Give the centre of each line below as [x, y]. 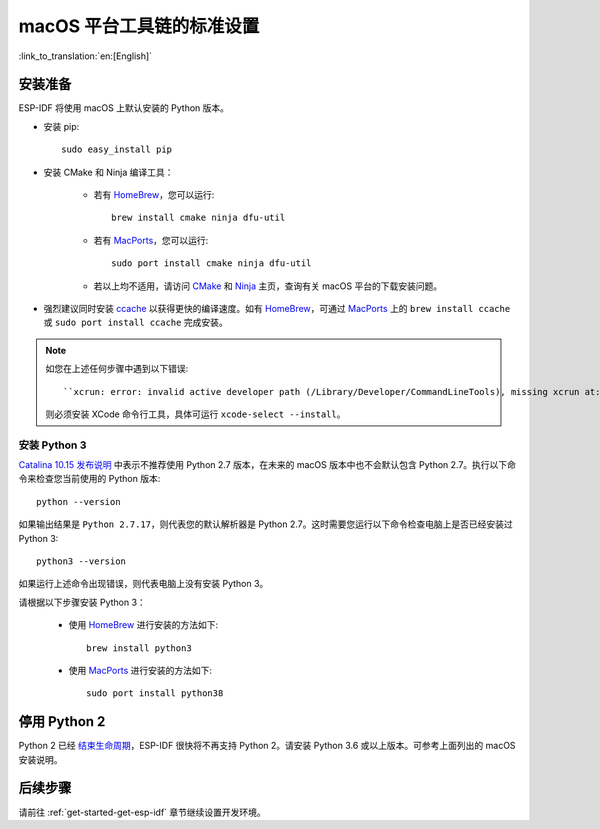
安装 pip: [61, 126]
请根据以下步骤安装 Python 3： [82, 602]
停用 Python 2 [62, 721]
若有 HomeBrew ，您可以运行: [154, 195]
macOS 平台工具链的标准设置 [139, 26]
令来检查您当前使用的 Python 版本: [89, 479]
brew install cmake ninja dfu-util [198, 218]
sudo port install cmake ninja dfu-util [211, 263]
